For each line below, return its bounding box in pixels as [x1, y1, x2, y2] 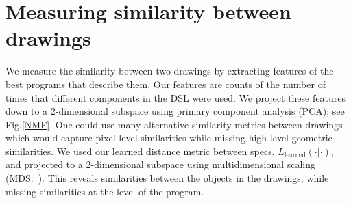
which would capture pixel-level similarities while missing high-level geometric [5, 131, 332, 145]
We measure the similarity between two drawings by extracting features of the [5, 64, 334, 78]
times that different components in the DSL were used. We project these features [5, 90, 346, 105]
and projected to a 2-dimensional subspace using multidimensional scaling [5, 157, 316, 172]
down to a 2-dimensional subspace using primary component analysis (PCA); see [5, 104, 345, 118]
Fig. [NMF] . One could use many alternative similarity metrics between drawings [5, 117, 343, 131]
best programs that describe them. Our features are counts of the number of [5, 77, 326, 91]
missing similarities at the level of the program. [5, 184, 204, 198]
